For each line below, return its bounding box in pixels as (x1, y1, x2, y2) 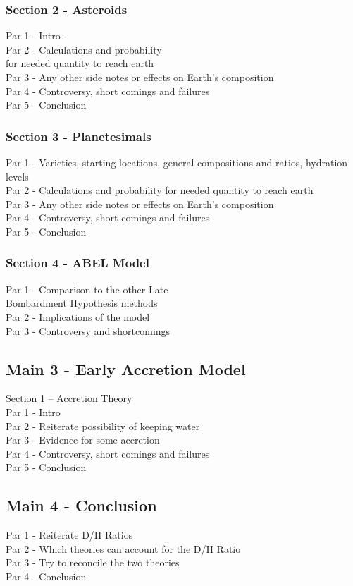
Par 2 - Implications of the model (6, 309, 150, 324)
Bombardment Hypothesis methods (6, 295, 158, 310)
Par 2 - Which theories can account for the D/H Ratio (6, 541, 241, 556)
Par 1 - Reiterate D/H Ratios (6, 527, 133, 542)
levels (6, 169, 29, 183)
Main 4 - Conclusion (6, 494, 157, 516)
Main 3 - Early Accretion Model (6, 358, 246, 379)
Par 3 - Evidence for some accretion (6, 432, 160, 447)
